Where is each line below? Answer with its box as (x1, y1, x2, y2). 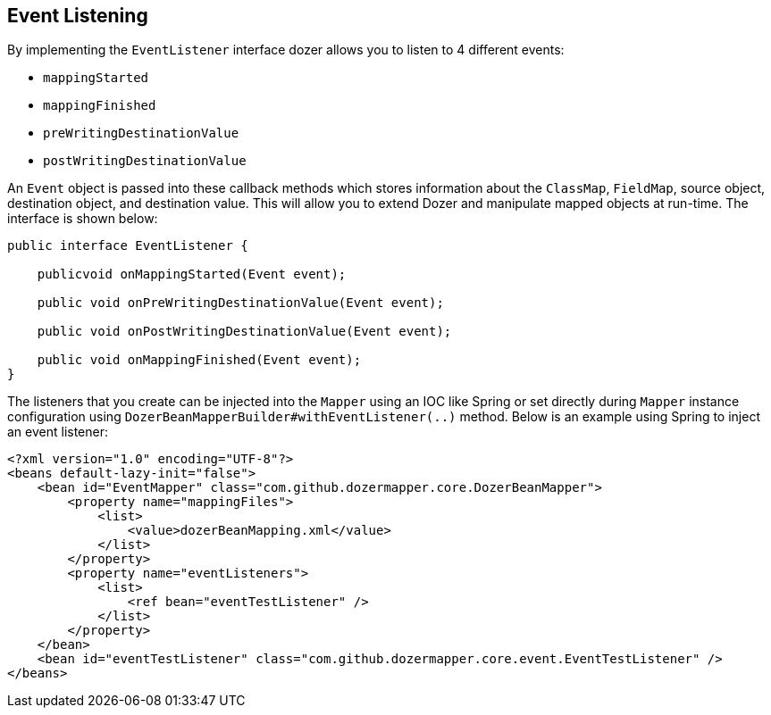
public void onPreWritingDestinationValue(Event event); (37, 295, 444, 311)
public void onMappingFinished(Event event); (37, 353, 362, 368)
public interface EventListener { (7, 238, 248, 254)
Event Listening (7, 4, 148, 27)
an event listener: (7, 424, 109, 440)
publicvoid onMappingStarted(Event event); (37, 267, 347, 282)
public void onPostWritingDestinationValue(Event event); (37, 324, 452, 339)
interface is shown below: (7, 211, 158, 227)
